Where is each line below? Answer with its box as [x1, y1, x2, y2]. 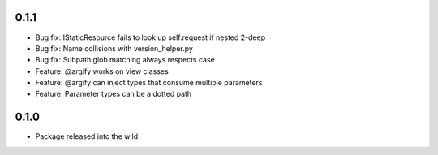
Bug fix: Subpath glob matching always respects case [35, 55, 215, 65]
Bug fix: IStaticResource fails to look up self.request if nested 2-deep [35, 32, 266, 42]
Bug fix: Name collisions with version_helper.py [35, 43, 194, 53]
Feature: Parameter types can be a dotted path [35, 89, 192, 99]
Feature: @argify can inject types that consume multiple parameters [35, 78, 263, 88]
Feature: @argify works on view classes [35, 66, 170, 76]
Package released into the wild [35, 131, 139, 141]
